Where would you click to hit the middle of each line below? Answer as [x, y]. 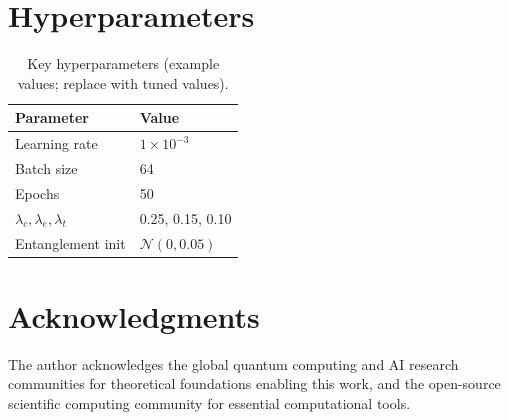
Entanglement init [70, 242]
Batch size [46, 168]
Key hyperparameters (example [123, 63]
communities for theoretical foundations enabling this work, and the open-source [254, 383]
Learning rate [56, 143]
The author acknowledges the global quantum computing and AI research [233, 363]
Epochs [37, 192]
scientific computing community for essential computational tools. [209, 402]
